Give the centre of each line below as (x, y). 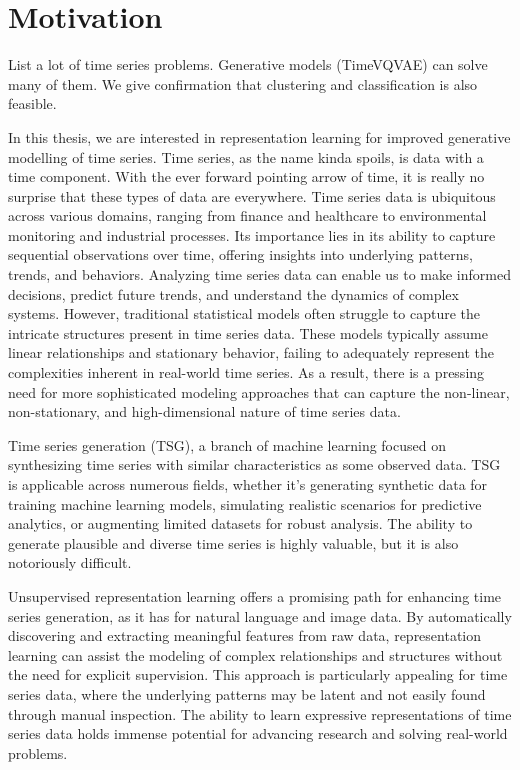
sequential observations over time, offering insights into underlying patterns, (241, 254)
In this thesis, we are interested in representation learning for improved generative (259, 136)
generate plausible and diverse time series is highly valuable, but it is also (233, 542)
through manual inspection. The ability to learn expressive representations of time (260, 713)
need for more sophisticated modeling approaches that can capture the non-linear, (259, 391)
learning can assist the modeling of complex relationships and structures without (255, 654)
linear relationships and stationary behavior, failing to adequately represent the (251, 352)
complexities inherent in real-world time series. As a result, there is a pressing (246, 372)
